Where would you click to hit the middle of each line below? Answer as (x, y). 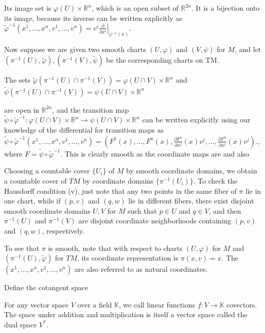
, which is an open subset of (135, 8)
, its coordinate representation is (128, 258)
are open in (22, 109)
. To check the (215, 180)
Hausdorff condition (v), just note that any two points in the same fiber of (121, 190)
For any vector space (37, 304)
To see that (22, 248)
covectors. (242, 304)
